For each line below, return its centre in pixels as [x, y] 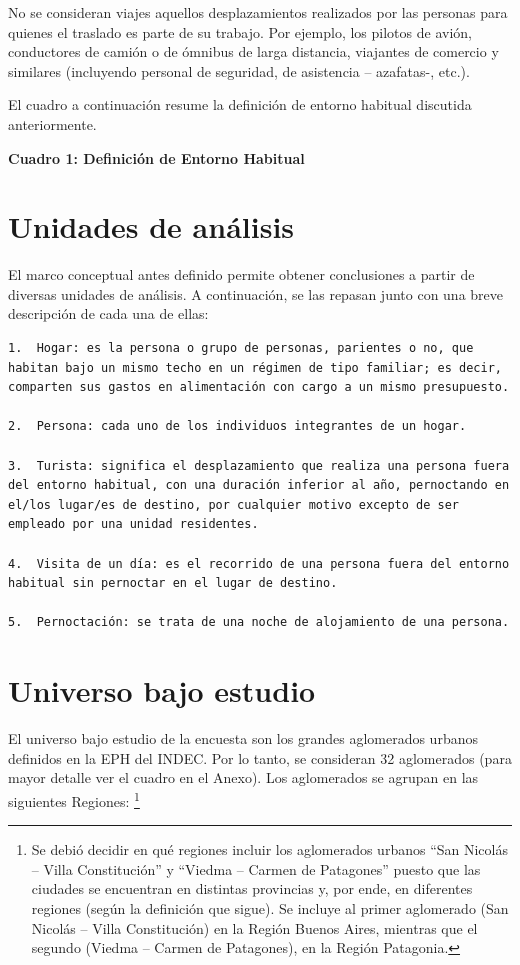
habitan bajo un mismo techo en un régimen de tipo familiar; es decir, [255, 367]
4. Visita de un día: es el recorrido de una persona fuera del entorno [259, 563]
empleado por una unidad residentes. [133, 524]
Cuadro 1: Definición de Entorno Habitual [156, 157]
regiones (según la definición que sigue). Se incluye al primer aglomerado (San [270, 907]
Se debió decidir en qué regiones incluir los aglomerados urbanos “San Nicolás [269, 849]
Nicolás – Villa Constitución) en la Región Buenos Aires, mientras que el [254, 927]
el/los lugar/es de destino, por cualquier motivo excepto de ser [234, 504]
